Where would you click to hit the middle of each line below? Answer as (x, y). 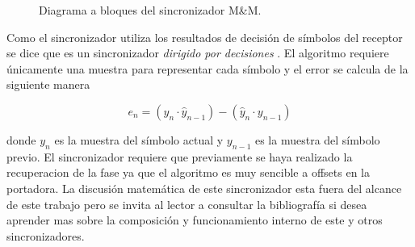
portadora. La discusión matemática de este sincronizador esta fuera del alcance (204, 188)
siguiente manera (48, 84)
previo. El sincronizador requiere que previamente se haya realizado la (180, 156)
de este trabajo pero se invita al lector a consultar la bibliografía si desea (187, 204)
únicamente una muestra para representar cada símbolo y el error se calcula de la (207, 68)
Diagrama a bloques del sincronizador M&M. (150, 10)
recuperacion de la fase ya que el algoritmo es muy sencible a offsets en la (188, 172)
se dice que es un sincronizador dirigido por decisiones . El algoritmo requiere (198, 53)
